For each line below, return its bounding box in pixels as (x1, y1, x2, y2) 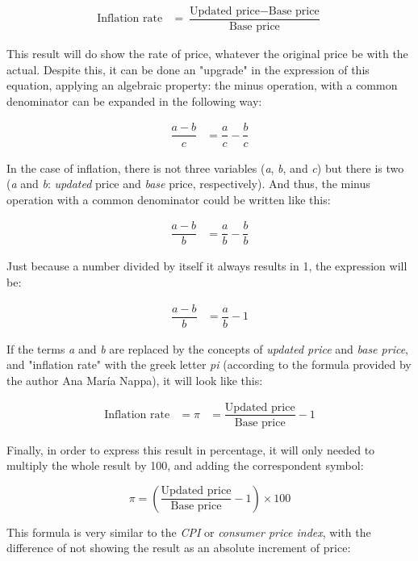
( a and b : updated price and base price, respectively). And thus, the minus (6, 175, 370, 192)
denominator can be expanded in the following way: (6, 92, 262, 109)
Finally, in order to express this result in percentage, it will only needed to (6, 441, 375, 458)
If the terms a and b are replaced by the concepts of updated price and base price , (6, 340, 409, 357)
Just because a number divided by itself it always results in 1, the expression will (6, 257, 408, 274)
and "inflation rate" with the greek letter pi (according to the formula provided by (6, 356, 412, 373)
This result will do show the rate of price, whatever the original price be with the (6, 45, 408, 62)
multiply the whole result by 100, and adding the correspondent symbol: (6, 457, 364, 474)
